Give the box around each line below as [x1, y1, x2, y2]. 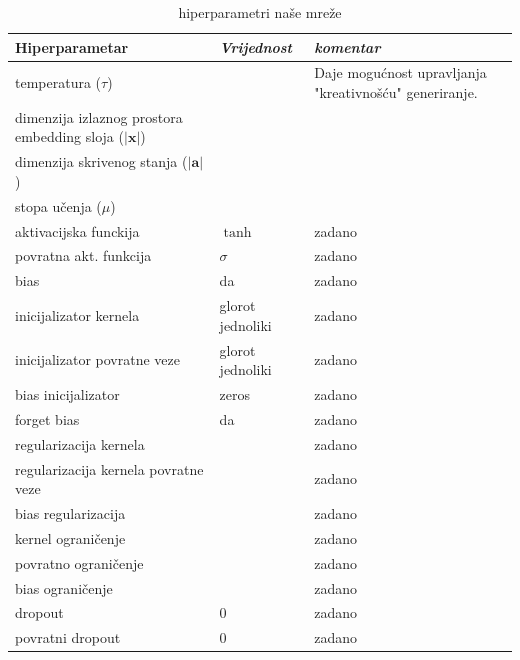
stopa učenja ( [15, 195, 102, 216]
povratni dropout [15, 627, 121, 648]
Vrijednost [219, 36, 292, 57]
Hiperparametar [15, 36, 129, 57]
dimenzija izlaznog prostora [15, 106, 183, 127]
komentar [314, 36, 381, 57]
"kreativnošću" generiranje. [314, 82, 478, 103]
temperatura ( [15, 72, 102, 93]
